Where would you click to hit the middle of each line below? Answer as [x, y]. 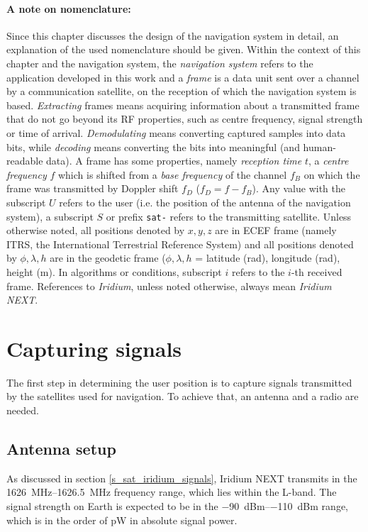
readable [25, 161]
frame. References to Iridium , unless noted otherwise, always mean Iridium [169, 286]
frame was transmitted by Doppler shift [93, 188]
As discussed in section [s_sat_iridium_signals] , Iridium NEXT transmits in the [182, 478]
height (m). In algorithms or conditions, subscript [114, 271]
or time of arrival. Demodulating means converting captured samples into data [176, 132]
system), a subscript [50, 216]
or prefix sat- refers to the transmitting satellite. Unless [229, 216]
